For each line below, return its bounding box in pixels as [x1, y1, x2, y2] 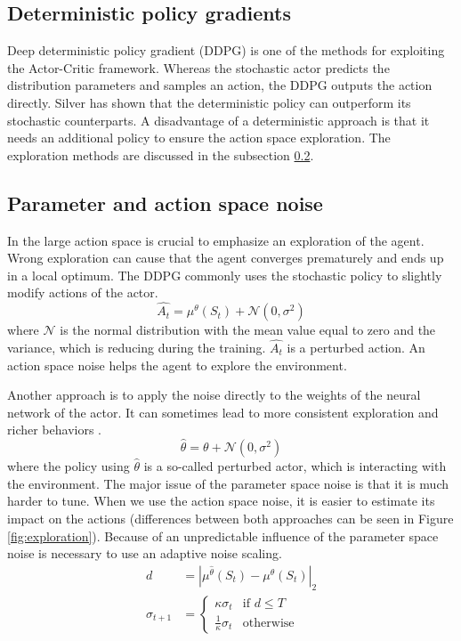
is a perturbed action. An [287, 337, 425, 356]
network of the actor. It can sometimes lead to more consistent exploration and [7, 402, 439, 421]
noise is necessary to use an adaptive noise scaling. [7, 544, 282, 563]
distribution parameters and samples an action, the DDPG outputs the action [7, 76, 433, 94]
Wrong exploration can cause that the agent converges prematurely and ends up [7, 248, 444, 267]
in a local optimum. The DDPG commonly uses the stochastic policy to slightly [7, 265, 442, 284]
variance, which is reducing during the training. [7, 337, 266, 356]
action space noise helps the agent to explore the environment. [7, 355, 347, 374]
